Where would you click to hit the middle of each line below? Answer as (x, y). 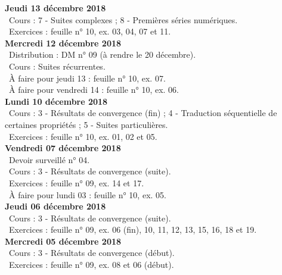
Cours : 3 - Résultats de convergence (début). (92, 253)
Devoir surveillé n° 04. (49, 159)
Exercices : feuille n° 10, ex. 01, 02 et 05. (83, 136)
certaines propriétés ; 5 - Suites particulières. (86, 124)
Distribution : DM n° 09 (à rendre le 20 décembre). (102, 54)
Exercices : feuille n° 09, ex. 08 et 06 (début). (91, 265)
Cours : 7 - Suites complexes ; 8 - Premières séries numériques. (123, 19)
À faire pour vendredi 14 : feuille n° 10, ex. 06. (94, 90)
